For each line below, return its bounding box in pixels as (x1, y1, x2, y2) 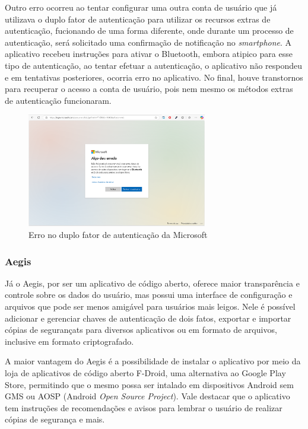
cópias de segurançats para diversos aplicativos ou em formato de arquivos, (5, 323, 277, 336)
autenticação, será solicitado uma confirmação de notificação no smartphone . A (5, 36, 292, 48)
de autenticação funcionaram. (5, 94, 112, 106)
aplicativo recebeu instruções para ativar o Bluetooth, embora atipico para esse (5, 47, 293, 60)
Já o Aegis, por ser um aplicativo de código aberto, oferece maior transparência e (5, 277, 300, 289)
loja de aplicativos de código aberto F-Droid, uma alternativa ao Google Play (5, 367, 286, 379)
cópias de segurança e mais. (5, 413, 105, 425)
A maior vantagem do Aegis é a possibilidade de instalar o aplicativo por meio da (5, 355, 301, 367)
